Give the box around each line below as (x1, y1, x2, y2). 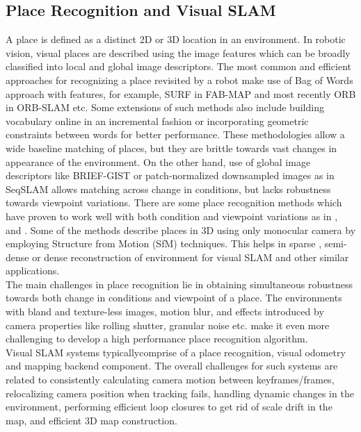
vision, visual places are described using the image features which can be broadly (6, 45, 351, 60)
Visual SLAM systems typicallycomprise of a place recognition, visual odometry (6, 344, 346, 359)
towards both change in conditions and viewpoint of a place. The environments (6, 290, 342, 305)
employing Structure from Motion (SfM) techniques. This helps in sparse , (6, 236, 322, 251)
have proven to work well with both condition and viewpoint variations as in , (6, 208, 338, 223)
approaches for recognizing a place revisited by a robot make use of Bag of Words (6, 72, 353, 87)
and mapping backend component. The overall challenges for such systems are (6, 358, 338, 373)
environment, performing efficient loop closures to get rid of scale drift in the (6, 399, 332, 414)
